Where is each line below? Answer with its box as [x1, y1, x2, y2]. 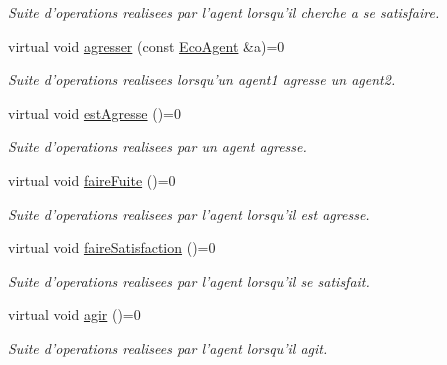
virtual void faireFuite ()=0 [8, 169, 176, 190]
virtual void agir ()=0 [8, 304, 141, 325]
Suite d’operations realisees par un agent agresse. [8, 136, 307, 157]
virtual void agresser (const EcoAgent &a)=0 [8, 35, 285, 56]
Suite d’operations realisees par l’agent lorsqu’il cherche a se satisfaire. [8, 2, 440, 22]
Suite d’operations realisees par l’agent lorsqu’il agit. [8, 337, 328, 358]
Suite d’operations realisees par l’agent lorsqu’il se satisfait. [8, 270, 370, 291]
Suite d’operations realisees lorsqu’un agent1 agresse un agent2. [8, 69, 396, 90]
